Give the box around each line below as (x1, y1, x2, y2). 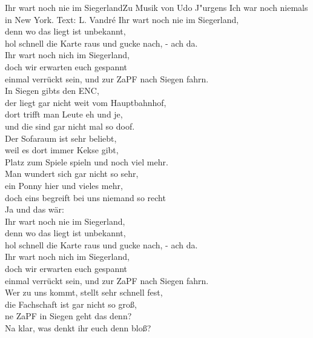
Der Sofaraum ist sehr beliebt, (5, 131, 117, 144)
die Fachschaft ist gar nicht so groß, (5, 297, 137, 310)
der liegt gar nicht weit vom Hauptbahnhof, (5, 96, 166, 108)
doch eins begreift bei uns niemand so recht (5, 191, 166, 204)
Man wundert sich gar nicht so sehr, (5, 167, 139, 180)
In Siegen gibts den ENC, (5, 84, 99, 97)
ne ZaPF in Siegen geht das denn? (5, 310, 132, 322)
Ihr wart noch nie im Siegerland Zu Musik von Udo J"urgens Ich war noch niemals (5, 1, 308, 13)
